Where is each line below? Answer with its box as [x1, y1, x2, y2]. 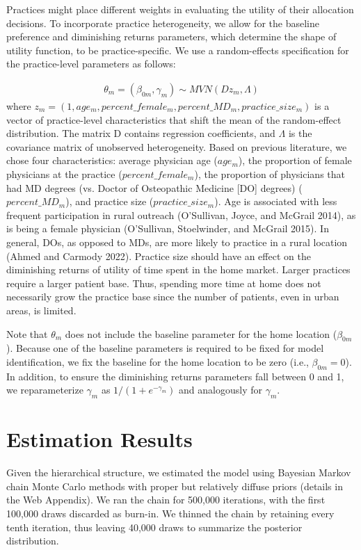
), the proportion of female [238, 153, 352, 168]
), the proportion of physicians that [194, 166, 345, 181]
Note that [6, 326, 48, 341]
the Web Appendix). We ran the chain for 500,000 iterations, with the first [6, 492, 326, 507]
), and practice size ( [65, 194, 154, 209]
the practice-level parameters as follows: [6, 56, 176, 71]
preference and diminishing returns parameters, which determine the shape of [6, 29, 337, 44]
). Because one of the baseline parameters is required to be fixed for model [6, 341, 324, 355]
